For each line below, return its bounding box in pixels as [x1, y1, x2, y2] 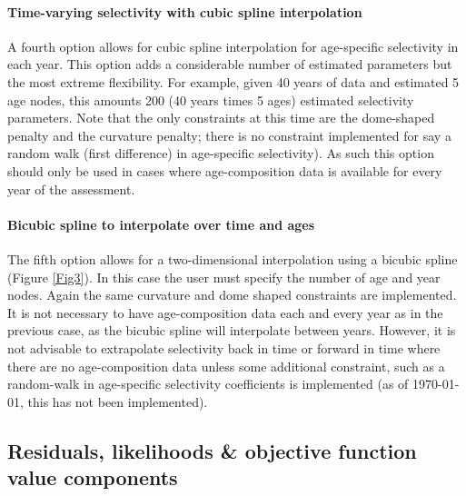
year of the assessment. [7, 179, 135, 198]
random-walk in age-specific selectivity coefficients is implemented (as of [7, 374, 409, 393]
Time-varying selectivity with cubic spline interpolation [7, 2, 362, 21]
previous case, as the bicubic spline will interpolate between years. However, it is [7, 321, 456, 340]
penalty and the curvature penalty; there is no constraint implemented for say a [7, 125, 451, 144]
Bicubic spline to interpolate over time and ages [7, 214, 315, 233]
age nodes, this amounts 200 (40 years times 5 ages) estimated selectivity [7, 90, 414, 109]
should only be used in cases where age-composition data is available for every [7, 161, 442, 180]
